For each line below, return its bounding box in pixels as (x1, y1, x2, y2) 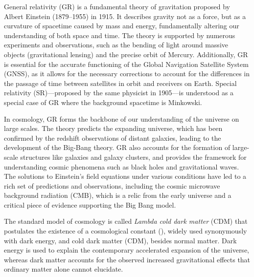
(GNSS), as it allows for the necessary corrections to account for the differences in (4, 68, 250, 79)
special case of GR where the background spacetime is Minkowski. (4, 97, 202, 107)
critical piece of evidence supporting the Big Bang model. (4, 199, 176, 210)
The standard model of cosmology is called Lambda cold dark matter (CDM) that (4, 216, 248, 226)
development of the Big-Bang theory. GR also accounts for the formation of (4, 142, 231, 152)
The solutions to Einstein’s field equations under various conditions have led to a (4, 171, 247, 181)
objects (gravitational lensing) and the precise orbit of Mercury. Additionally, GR (4, 49, 248, 59)
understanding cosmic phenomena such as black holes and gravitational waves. (4, 161, 239, 171)
